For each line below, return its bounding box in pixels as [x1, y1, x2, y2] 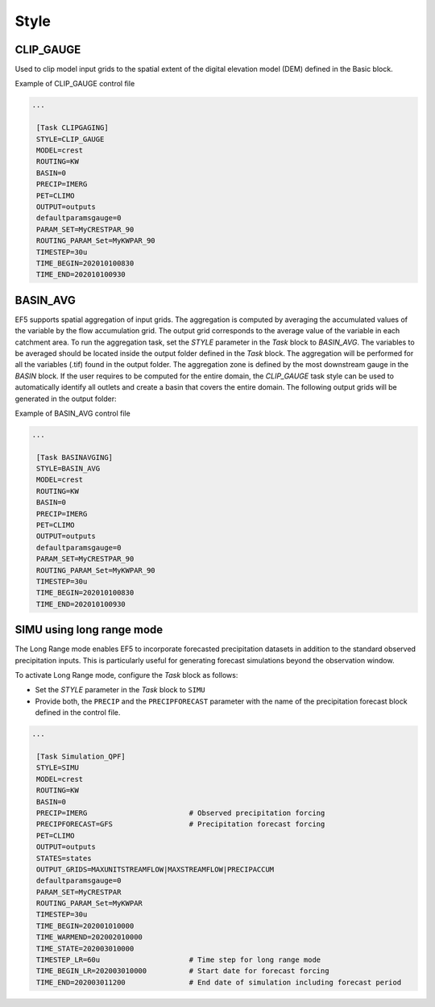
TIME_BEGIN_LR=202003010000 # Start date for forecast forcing [36, 967, 329, 976]
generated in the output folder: [14, 394, 117, 403]
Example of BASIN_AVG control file [14, 408, 130, 418]
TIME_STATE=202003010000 [36, 944, 135, 953]
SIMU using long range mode [14, 623, 164, 637]
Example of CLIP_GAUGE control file [14, 79, 135, 89]
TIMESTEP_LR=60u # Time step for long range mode [36, 955, 321, 964]
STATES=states [36, 854, 92, 863]
